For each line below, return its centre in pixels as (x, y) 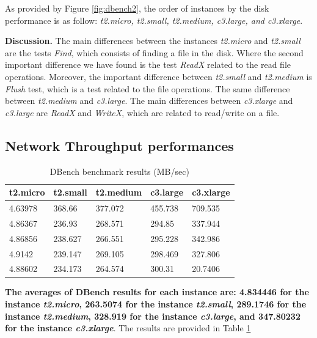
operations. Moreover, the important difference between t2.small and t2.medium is (158, 76)
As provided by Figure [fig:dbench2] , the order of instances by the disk (137, 8)
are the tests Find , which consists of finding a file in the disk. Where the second (154, 52)
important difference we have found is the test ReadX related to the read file (148, 64)
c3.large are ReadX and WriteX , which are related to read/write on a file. (142, 112)
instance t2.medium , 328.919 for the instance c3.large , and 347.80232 (153, 316)
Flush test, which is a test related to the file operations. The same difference (148, 88)
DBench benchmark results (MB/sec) (119, 171)
